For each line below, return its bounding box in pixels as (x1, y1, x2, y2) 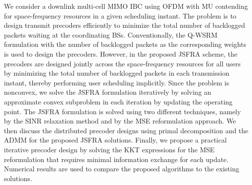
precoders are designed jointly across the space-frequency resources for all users (4, 58, 241, 68)
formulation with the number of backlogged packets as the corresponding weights (4, 39, 246, 49)
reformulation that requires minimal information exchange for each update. (4, 154, 229, 164)
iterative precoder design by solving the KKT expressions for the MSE (4, 144, 215, 154)
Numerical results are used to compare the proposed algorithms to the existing (4, 164, 239, 174)
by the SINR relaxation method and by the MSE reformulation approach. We (4, 116, 236, 126)
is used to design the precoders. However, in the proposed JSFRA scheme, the (4, 48, 237, 59)
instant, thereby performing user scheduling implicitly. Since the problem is (4, 77, 229, 87)
